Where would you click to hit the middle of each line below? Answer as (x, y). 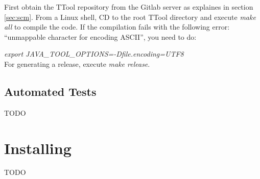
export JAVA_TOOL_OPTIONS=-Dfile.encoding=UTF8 (94, 54)
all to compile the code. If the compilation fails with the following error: (117, 27)
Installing (38, 148)
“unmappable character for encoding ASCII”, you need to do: (100, 36)
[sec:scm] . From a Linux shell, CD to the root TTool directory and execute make (130, 17)
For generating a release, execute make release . (77, 63)
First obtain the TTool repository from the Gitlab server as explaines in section (129, 7)
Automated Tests (50, 91)
